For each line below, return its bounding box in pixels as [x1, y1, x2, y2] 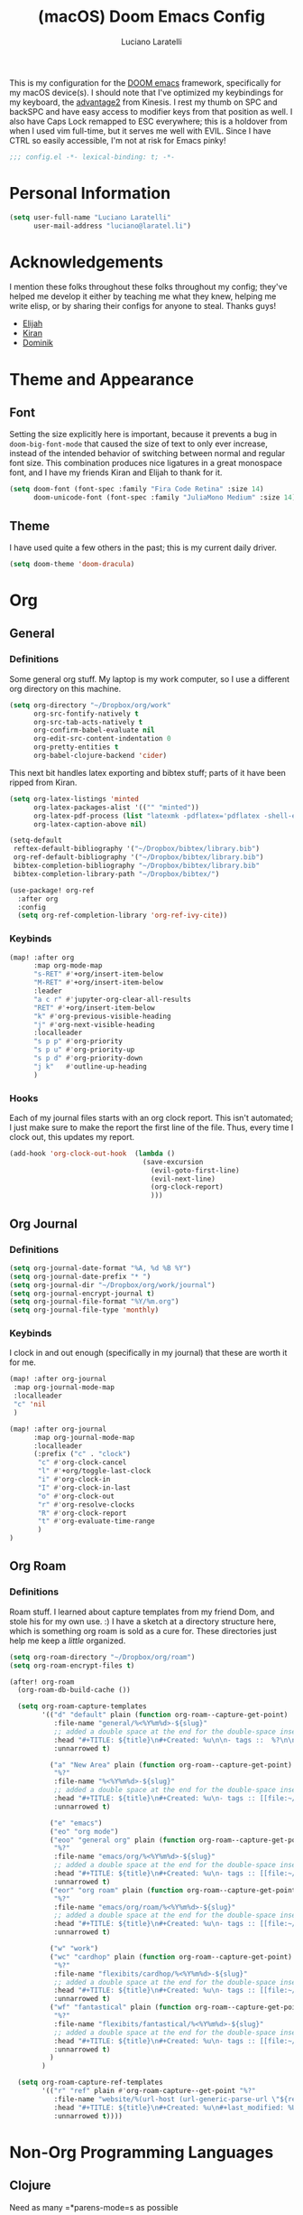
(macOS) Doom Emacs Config [37, 6, 266, 27]
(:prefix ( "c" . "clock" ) [32, 1450, 131, 1459]
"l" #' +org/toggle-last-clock [37, 1466, 151, 1476]
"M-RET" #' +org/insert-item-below [32, 978, 164, 987]
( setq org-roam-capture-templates [17, 1702, 147, 1711]
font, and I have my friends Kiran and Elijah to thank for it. [9, 467, 223, 478]
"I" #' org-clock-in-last [37, 1483, 131, 1492]
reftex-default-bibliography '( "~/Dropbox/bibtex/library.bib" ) [13, 845, 260, 854]
